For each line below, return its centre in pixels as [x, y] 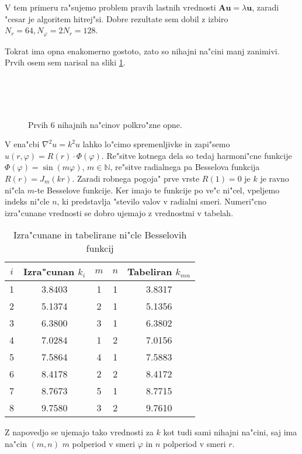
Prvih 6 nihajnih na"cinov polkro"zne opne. [105, 124]
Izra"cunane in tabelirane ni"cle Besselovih [100, 235]
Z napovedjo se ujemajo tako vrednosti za [79, 432]
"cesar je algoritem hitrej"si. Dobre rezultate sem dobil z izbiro [117, 18]
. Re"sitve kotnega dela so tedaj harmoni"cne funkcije [197, 155]
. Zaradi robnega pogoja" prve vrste [136, 178]
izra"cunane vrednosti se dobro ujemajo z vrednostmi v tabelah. [119, 212]
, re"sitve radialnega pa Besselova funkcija [185, 167]
